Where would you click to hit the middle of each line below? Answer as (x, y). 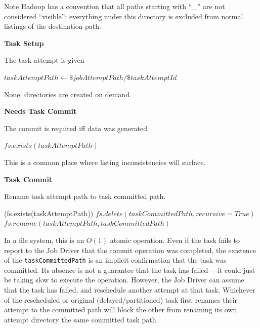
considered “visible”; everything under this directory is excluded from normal (124, 16)
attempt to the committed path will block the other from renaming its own (121, 310)
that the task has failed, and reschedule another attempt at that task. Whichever (130, 289)
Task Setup (24, 43)
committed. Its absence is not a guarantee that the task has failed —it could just (130, 270)
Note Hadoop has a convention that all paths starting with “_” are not (115, 6)
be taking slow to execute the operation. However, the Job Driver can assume (124, 280)
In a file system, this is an (44, 240)
